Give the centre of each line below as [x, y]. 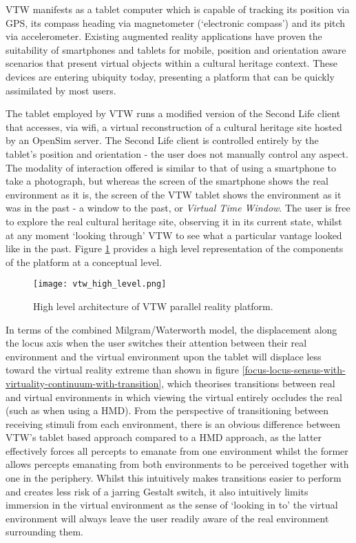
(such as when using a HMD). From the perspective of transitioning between [167, 410]
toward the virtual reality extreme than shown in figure [123, 370]
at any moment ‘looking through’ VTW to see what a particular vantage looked [174, 235]
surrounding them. [44, 532]
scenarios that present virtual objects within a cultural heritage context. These [172, 63]
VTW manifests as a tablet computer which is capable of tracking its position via [178, 9]
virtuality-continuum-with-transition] [84, 383]
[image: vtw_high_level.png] [100, 284]
